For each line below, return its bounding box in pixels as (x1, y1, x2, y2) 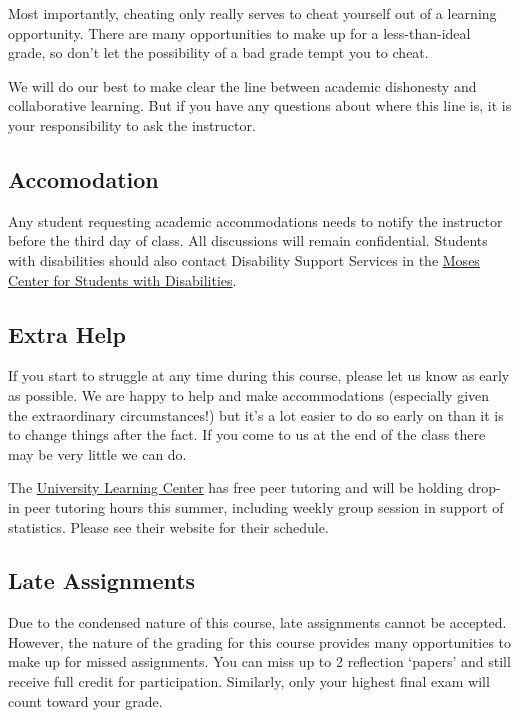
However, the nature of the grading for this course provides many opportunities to (8, 631, 512, 652)
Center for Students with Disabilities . (8, 269, 237, 290)
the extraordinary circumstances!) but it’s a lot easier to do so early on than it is (8, 404, 504, 425)
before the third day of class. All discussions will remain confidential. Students (8, 230, 488, 251)
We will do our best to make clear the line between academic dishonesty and (8, 75, 477, 96)
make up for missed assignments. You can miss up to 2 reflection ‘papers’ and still (8, 651, 511, 672)
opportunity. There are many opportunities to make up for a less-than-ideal (8, 22, 471, 43)
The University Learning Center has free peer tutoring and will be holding (8, 477, 464, 498)
